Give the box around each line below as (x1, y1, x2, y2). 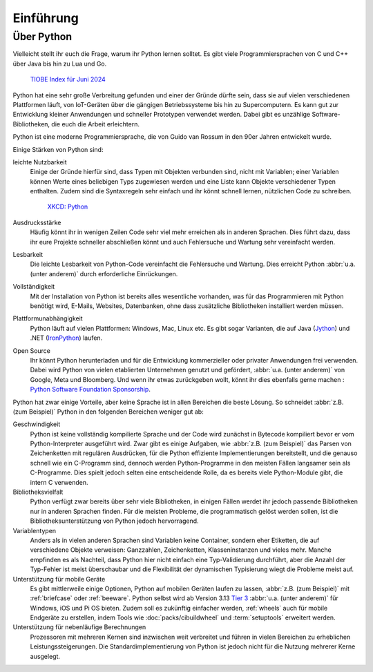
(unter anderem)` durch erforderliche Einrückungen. (30, 269, 178, 278)
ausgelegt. (30, 652, 61, 660)
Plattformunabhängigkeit (12, 314, 83, 323)
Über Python (12, 30, 73, 43)
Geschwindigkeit (12, 420, 61, 428)
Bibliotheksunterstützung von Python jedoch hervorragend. (30, 517, 200, 525)
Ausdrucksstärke (12, 218, 61, 227)
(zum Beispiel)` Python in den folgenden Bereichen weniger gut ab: (12, 407, 204, 416)
